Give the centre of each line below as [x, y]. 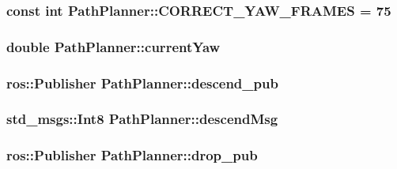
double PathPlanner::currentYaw [113, 46]
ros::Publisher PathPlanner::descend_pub [142, 83]
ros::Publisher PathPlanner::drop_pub [132, 155]
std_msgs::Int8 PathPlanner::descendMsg [142, 119]
